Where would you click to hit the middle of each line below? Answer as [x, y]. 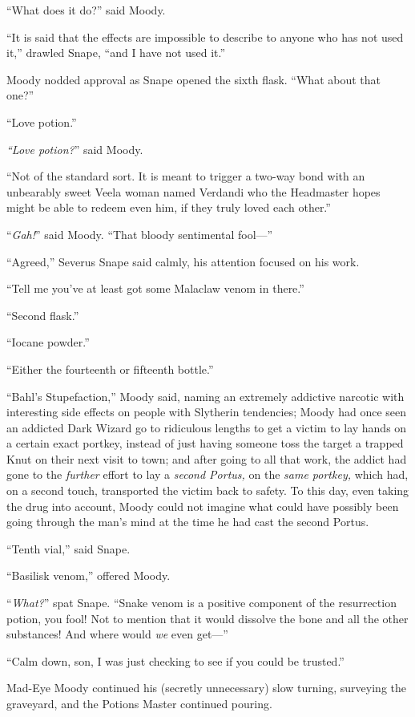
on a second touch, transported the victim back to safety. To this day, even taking [208, 490]
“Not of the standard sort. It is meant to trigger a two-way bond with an [186, 176]
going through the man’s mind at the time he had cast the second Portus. [188, 522]
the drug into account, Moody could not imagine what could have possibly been [203, 506]
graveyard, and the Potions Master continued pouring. [139, 703]
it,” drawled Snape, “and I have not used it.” [116, 53]
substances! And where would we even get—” [117, 634]
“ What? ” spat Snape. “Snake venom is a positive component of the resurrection [201, 603]
